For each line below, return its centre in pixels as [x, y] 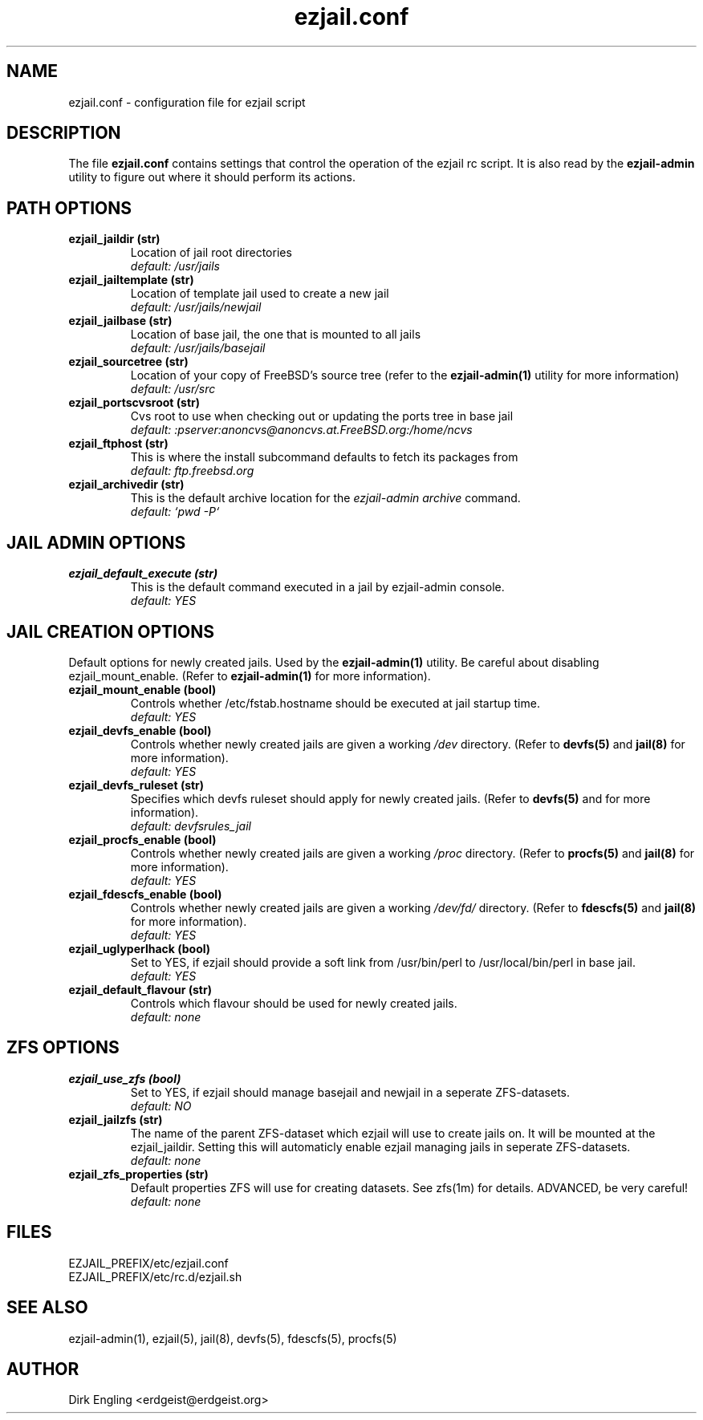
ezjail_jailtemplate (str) [131, 280]
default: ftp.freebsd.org [192, 471]
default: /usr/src [173, 389]
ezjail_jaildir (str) [114, 239]
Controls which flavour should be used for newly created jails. [294, 1003]
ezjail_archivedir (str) [126, 485]
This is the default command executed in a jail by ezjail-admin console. [317, 587]
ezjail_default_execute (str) [143, 574]
